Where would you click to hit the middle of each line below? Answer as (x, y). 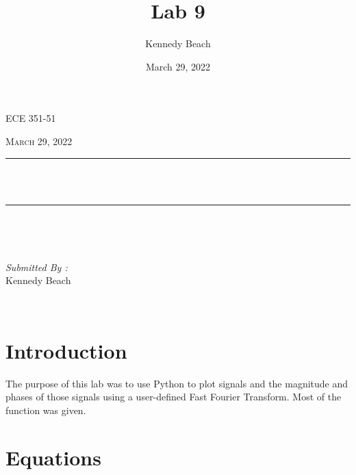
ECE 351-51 (31, 118)
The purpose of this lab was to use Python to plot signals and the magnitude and (177, 383)
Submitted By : (37, 267)
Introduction (66, 350)
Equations (53, 457)
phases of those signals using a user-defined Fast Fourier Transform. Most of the (174, 397)
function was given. (46, 410)
